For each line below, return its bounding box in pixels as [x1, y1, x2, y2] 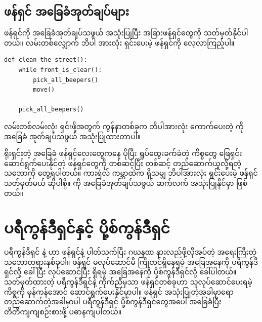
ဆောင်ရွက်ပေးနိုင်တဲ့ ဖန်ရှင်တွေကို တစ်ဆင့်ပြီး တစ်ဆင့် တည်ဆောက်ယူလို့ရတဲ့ [4, 157, 242, 168]
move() [33, 86, 55, 94]
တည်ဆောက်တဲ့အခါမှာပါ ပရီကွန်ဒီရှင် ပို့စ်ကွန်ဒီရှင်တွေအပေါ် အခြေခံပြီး [4, 296, 222, 307]
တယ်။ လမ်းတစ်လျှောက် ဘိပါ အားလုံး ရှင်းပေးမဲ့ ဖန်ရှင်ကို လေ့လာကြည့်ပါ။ [4, 37, 235, 48]
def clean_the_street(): [4, 56, 88, 64]
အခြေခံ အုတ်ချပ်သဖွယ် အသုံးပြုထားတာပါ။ [4, 131, 141, 141]
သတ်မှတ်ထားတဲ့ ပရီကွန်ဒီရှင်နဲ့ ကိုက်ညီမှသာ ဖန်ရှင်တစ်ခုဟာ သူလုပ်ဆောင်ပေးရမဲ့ [4, 276, 252, 287]
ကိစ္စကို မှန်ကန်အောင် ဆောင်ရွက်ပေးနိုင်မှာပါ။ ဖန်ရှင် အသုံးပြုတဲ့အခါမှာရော [4, 286, 234, 297]
